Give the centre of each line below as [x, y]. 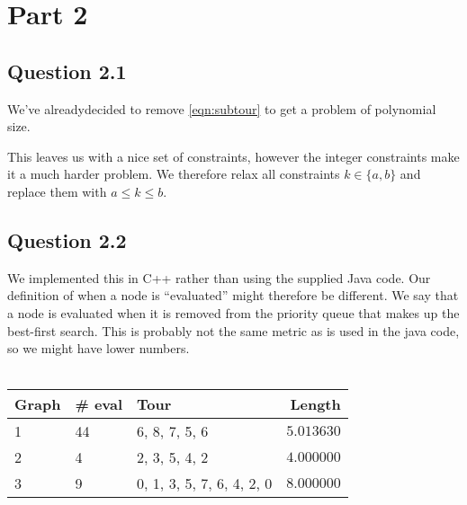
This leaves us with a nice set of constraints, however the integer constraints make [233, 156]
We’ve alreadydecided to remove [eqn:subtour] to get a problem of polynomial [222, 108]
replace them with [57, 191]
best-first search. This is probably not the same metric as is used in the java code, [233, 330]
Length [315, 404]
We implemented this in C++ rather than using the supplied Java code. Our [219, 277]
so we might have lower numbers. [99, 348]
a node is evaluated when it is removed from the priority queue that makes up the [233, 312]
